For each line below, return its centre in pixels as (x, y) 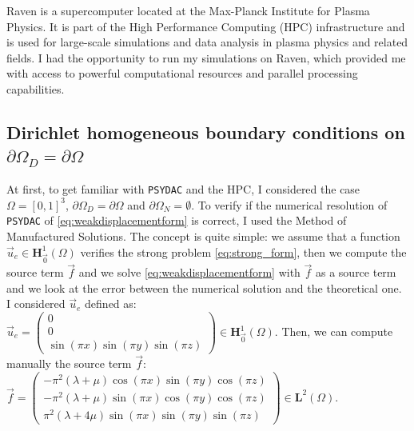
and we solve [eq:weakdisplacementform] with (189, 272)
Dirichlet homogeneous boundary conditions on (206, 132)
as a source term (356, 272)
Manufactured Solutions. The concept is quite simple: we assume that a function (203, 236)
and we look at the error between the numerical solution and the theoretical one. (204, 287)
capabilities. (36, 88)
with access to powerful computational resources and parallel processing (182, 73)
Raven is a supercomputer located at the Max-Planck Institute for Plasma (188, 10)
